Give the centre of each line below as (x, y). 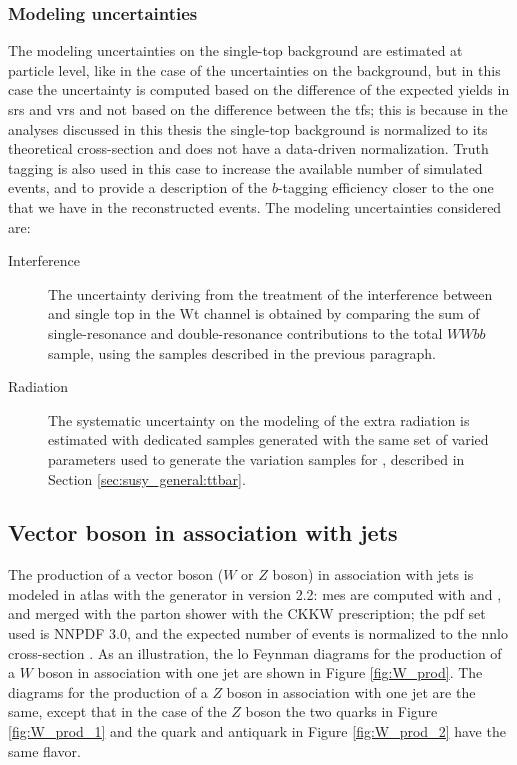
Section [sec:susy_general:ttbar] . (147, 478)
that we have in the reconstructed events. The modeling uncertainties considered (255, 206)
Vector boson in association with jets (203, 532)
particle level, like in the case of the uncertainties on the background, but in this (254, 69)
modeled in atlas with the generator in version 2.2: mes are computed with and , (255, 593)
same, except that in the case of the (117, 711)
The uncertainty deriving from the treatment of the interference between (270, 293)
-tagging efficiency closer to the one (385, 187)
